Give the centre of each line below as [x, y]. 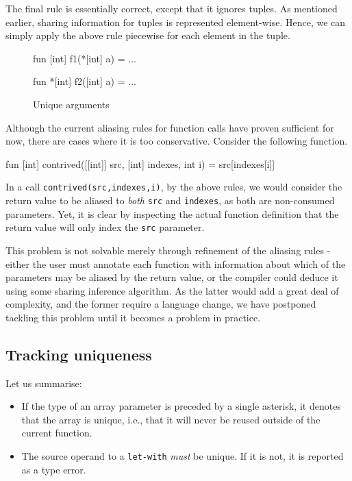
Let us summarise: [44, 383]
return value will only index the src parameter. [105, 227]
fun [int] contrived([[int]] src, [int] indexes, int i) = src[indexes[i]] [140, 163]
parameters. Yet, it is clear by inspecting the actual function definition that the [172, 213]
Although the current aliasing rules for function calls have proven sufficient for [170, 127]
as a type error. [54, 469]
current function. [57, 433]
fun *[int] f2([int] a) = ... [85, 81]
